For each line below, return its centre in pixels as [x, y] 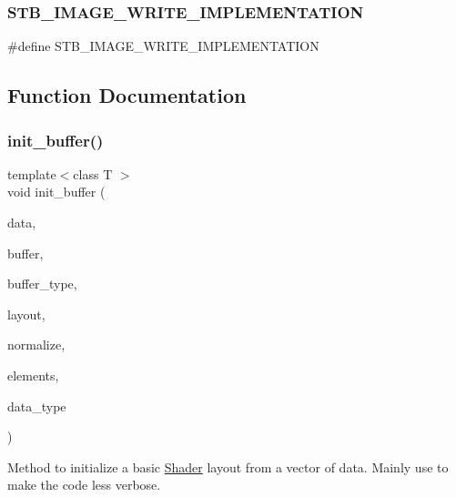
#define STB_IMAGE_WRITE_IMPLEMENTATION [163, 46]
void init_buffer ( [56, 192]
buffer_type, [42, 284]
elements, [33, 375]
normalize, [36, 345]
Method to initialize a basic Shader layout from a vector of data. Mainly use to [228, 467]
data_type [37, 406]
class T [93, 173]
